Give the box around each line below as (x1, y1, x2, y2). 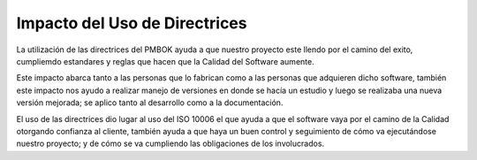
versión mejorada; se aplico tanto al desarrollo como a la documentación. (16, 97, 284, 108)
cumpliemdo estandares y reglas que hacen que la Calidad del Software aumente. (16, 56, 314, 66)
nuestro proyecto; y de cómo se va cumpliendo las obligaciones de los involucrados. (16, 138, 325, 149)
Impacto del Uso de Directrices (16, 13, 247, 33)
